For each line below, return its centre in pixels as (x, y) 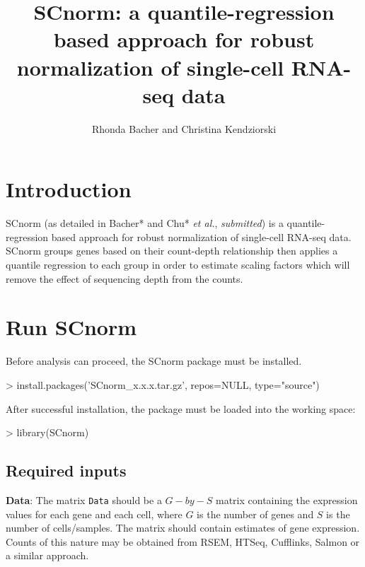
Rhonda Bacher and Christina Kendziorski (184, 128)
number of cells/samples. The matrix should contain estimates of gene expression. (183, 528)
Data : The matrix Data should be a (84, 499)
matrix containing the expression (287, 499)
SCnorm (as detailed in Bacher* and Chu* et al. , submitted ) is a (145, 223)
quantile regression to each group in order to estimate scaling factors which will (178, 264)
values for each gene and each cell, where (94, 514)
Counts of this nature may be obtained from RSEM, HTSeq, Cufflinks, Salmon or (183, 541)
